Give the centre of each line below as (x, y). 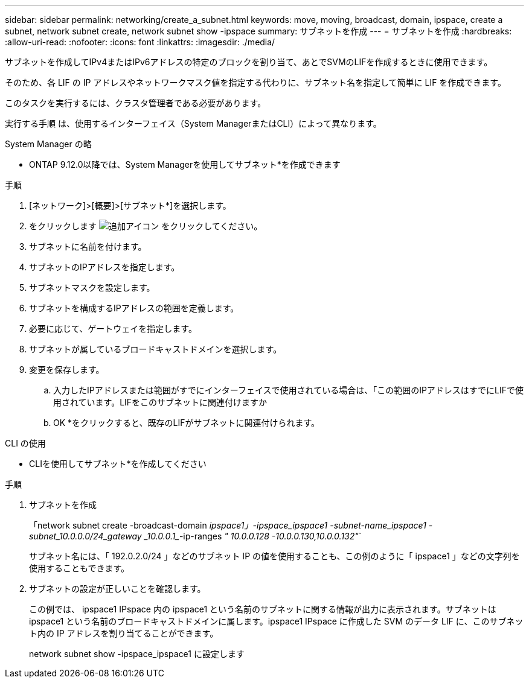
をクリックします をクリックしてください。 (146, 226)
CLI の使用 (25, 443)
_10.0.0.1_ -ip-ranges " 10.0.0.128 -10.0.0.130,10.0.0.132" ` (253, 536)
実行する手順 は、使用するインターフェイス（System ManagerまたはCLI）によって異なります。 (193, 123)
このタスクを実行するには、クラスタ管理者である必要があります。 (136, 103)
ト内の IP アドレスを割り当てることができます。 (124, 633)
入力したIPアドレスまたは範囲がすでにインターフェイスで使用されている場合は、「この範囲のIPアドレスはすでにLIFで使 (288, 390)
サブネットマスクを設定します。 (92, 287)
